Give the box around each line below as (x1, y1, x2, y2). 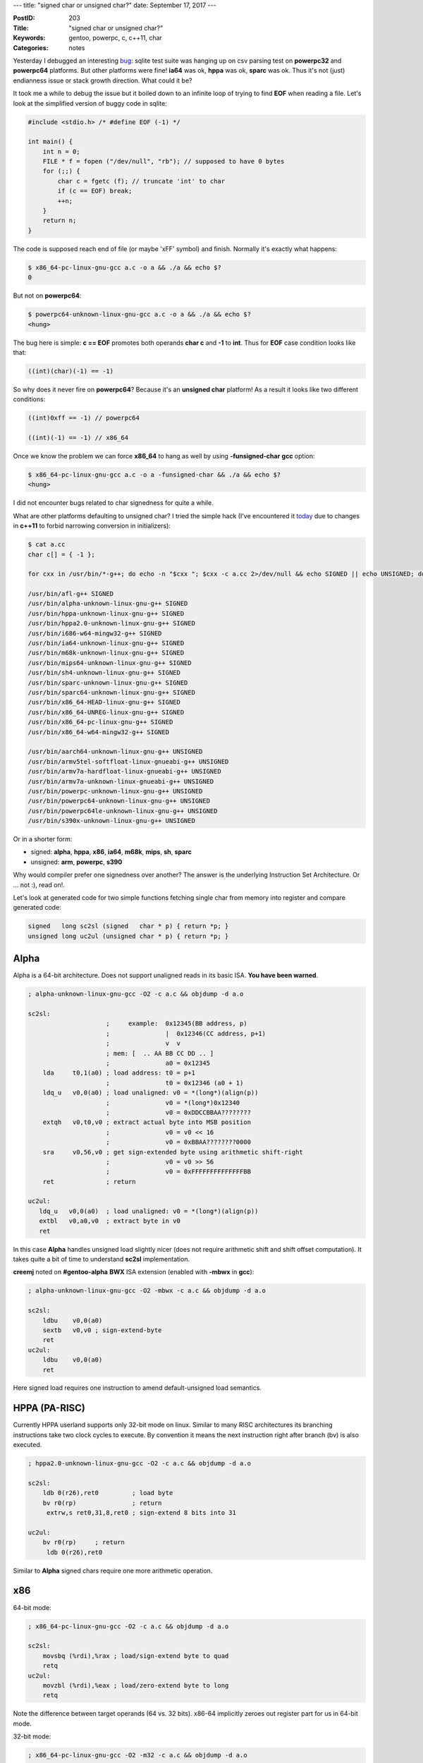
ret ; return (42, 1178, 137, 1185)
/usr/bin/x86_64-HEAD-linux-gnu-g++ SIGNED (27, 698, 181, 707)
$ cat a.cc (27, 540, 66, 549)
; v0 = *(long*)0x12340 (106, 1099, 240, 1106)
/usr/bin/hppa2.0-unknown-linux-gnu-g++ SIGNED (27, 619, 195, 628)
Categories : (13, 43, 49, 52)
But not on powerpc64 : (13, 291, 82, 300)
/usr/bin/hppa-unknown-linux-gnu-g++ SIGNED (27, 609, 185, 617)
